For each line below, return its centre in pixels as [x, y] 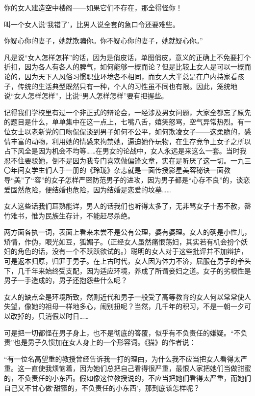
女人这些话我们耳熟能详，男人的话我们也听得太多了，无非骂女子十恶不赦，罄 [127, 206]
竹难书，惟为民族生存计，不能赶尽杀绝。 [69, 215]
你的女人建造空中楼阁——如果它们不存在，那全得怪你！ [93, 7]
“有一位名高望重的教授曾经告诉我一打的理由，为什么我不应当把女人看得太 [122, 358]
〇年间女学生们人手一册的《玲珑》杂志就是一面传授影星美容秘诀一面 [114, 170]
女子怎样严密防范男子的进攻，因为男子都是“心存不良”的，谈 [147, 179]
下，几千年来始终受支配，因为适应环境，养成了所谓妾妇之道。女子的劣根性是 [127, 270]
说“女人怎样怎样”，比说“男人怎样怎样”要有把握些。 [86, 96]
